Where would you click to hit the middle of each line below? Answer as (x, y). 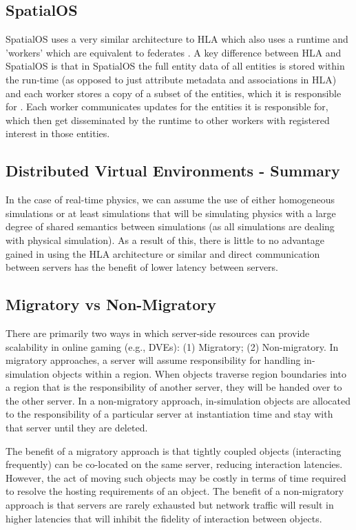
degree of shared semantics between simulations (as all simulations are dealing (170, 226)
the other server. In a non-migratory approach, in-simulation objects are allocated (178, 400)
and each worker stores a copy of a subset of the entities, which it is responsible (174, 93)
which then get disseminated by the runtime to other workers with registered (168, 120)
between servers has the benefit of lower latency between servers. (142, 267)
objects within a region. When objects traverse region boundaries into (199, 373)
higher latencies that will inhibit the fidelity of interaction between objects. (164, 518)
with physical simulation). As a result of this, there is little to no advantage (165, 239)
